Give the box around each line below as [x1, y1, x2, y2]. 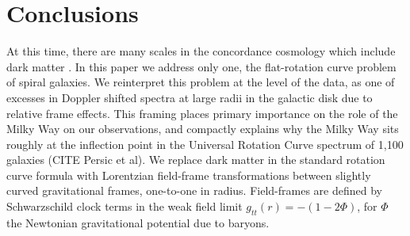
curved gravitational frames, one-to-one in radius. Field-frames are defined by [6, 182, 382, 199]
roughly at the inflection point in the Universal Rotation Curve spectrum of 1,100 [6, 135, 404, 152]
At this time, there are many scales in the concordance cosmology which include [6, 43, 396, 59]
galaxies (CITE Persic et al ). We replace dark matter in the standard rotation [6, 151, 385, 168]
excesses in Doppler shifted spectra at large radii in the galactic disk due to [6, 89, 373, 105]
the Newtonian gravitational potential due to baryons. [6, 214, 270, 230]
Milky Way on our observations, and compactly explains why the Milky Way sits [6, 120, 399, 137]
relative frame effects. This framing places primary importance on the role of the [6, 105, 398, 121]
